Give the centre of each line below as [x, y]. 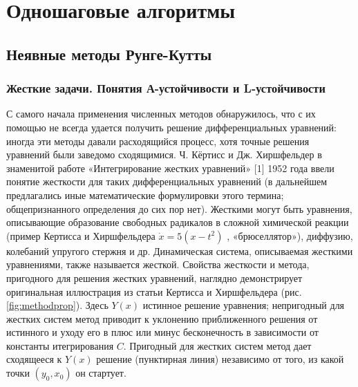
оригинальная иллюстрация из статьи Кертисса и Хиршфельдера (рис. [154, 291]
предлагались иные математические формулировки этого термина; [145, 195]
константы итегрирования [60, 345]
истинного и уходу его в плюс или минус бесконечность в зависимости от [162, 332]
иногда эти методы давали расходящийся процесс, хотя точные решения [158, 141]
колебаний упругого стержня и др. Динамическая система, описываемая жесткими [180, 251]
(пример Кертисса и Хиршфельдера [81, 235]
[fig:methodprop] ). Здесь [57, 305]
